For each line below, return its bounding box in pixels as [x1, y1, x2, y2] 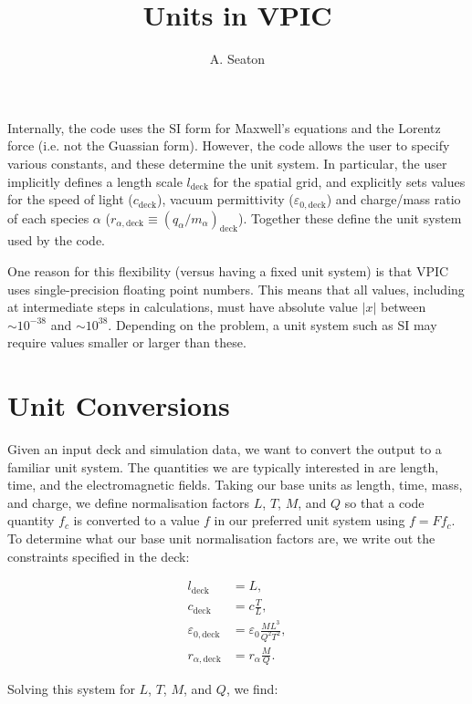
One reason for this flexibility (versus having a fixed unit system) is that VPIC [7, 261, 449, 280]
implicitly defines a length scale [7, 171, 183, 191]
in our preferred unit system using [214, 511, 405, 530]
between [380, 297, 426, 316]
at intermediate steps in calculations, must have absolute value [7, 297, 358, 316]
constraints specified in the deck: [7, 546, 190, 565]
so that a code [344, 492, 425, 512]
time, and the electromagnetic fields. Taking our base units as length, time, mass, [7, 475, 463, 494]
